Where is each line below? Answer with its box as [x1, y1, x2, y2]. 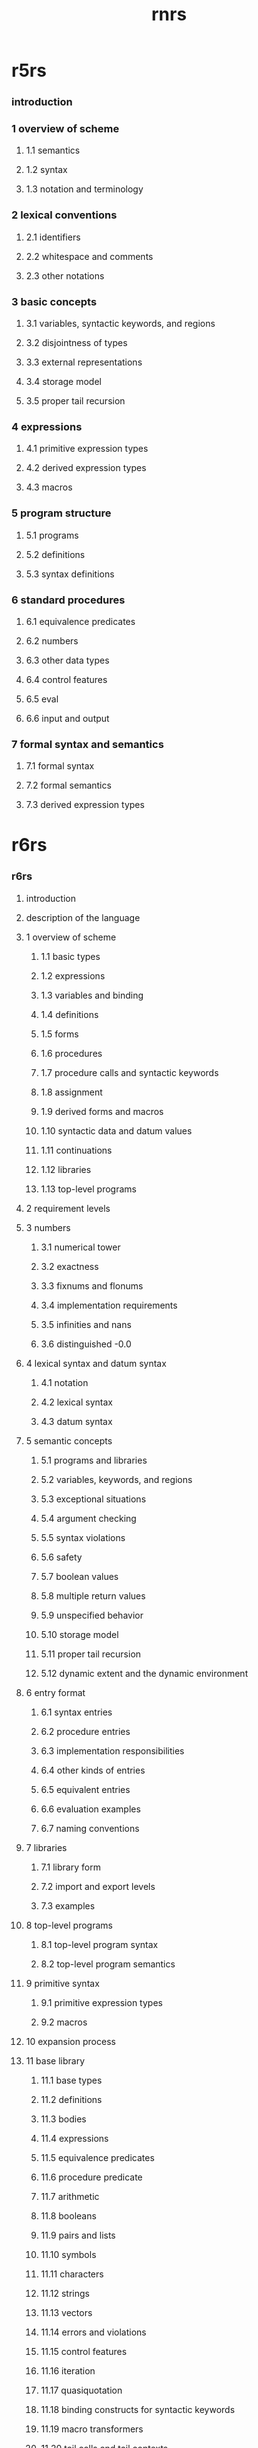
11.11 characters [40, 2268, 104, 2280]
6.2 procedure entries [40, 1725, 131, 1737]
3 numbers [25, 1221, 71, 1233]
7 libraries [25, 1841, 68, 1853]
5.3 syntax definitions [25, 568, 115, 580]
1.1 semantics [25, 144, 81, 157]
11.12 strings [40, 2287, 90, 2299]
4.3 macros [25, 481, 73, 493]
